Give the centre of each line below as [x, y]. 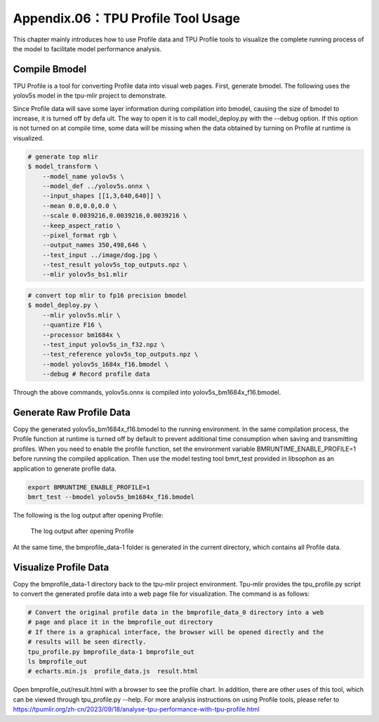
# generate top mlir [63, 157]
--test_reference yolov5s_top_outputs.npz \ [120, 354]
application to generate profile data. [65, 468]
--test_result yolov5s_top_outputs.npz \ [115, 265]
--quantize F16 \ [72, 325]
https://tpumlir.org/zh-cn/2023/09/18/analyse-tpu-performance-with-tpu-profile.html [136, 709]
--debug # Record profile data [96, 374]
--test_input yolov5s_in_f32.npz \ [104, 344]
